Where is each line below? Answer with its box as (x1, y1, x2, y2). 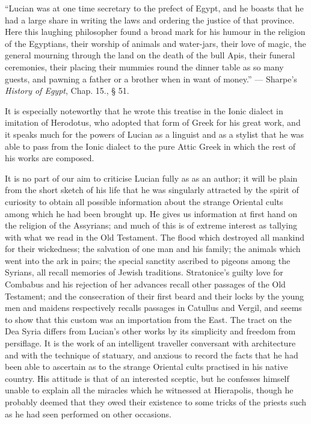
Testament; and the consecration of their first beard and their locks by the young (5, 289, 304, 302)
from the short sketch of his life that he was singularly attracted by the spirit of (5, 183, 299, 196)
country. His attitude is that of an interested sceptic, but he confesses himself (5, 372, 289, 384)
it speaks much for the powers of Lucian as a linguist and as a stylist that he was (5, 128, 304, 140)
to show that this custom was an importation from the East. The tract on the (5, 313, 292, 325)
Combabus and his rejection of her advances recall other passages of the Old (5, 278, 286, 290)
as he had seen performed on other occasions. (5, 407, 171, 420)
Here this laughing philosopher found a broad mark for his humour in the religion (5, 25, 306, 38)
